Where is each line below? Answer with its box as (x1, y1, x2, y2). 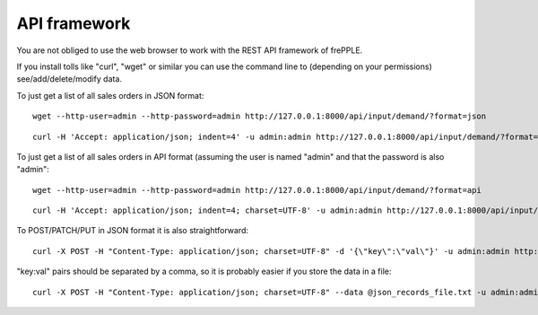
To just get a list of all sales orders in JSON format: (16, 90, 204, 101)
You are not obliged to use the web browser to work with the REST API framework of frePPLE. (16, 45, 363, 56)
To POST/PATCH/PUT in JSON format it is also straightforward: (16, 225, 248, 236)
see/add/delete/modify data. (16, 74, 123, 84)
